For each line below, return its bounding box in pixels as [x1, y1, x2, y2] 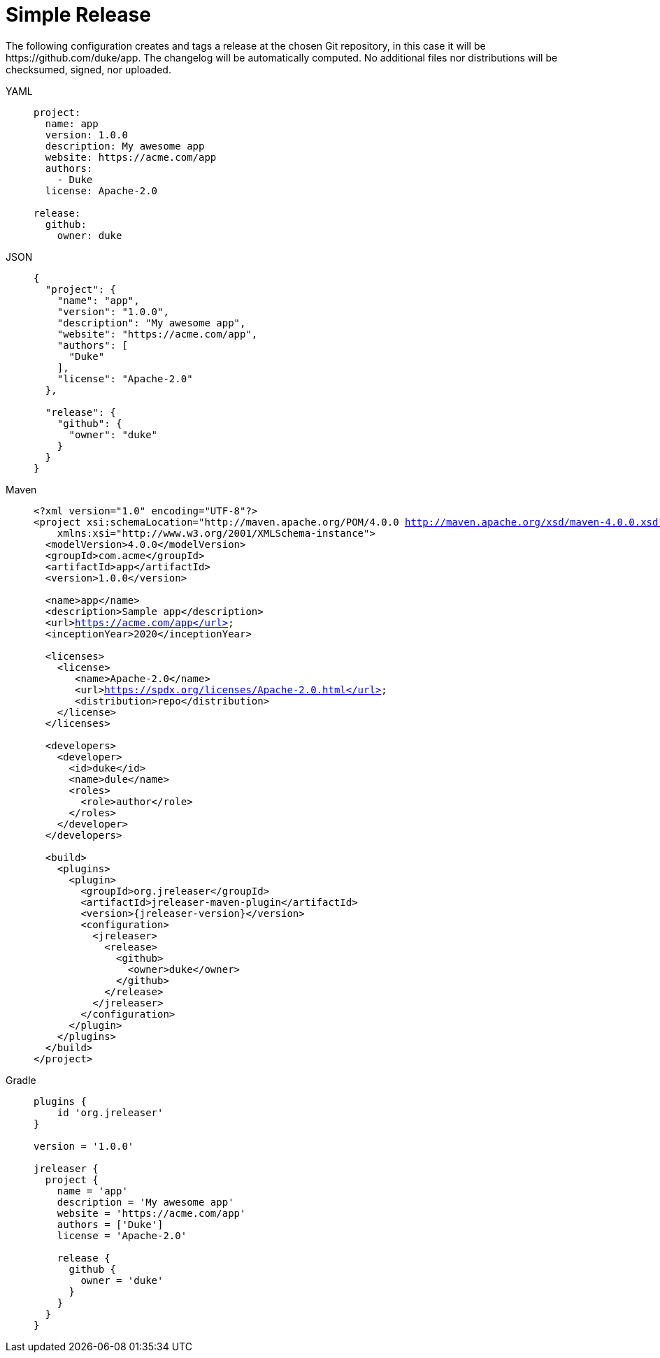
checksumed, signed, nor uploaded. [6, 63, 171, 75]
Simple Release [6, 3, 151, 27]
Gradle [6, 1074, 36, 1086]
